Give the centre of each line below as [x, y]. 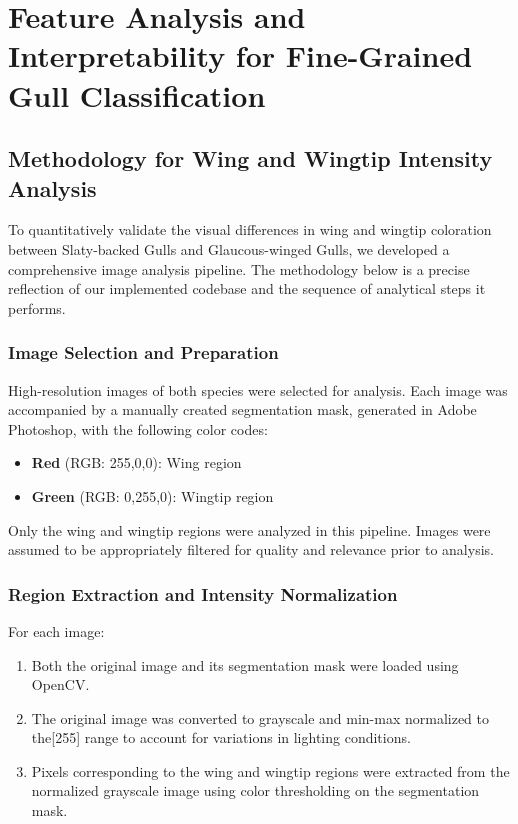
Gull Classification [137, 94]
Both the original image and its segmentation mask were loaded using [245, 664]
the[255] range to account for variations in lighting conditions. [221, 737]
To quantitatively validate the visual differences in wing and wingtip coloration [250, 229]
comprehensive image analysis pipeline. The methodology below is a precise [239, 268]
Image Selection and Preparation [143, 352]
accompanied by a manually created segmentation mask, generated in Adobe [242, 409]
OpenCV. [60, 684]
